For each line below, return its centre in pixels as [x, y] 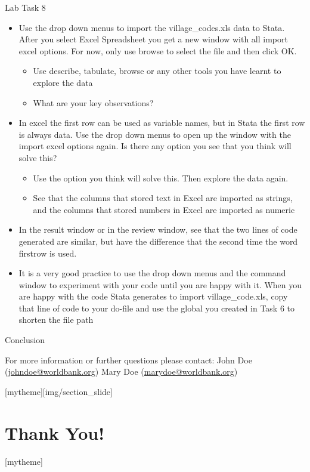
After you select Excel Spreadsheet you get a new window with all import [153, 39]
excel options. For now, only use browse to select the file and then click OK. [158, 50]
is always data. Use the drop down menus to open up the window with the [155, 134]
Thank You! [55, 432]
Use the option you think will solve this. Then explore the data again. [161, 178]
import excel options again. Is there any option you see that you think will [155, 146]
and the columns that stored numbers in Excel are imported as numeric [164, 209]
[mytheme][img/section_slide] [59, 391]
